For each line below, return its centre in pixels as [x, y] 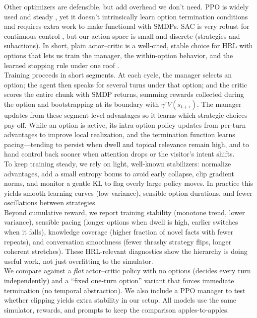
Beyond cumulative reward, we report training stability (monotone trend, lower [125, 212]
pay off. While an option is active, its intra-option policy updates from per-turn [125, 124]
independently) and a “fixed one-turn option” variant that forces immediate [119, 280]
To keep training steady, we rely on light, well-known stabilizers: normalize [118, 163]
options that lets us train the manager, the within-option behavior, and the [119, 55]
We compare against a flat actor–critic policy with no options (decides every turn [128, 271]
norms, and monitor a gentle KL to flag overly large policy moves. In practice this [128, 183]
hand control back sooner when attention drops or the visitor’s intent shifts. [119, 154]
